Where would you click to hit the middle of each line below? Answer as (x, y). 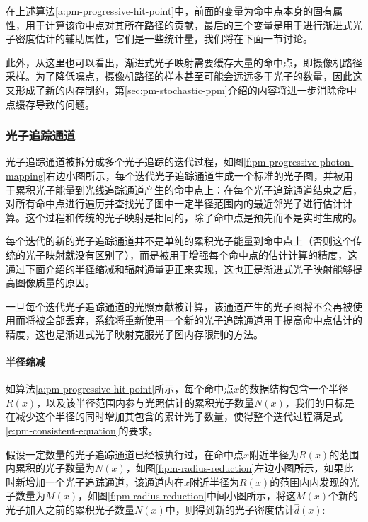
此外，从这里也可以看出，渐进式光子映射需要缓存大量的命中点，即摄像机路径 (184, 62)
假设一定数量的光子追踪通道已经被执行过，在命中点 (125, 454)
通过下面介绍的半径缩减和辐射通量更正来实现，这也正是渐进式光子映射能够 (179, 268)
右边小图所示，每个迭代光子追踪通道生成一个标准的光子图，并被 (194, 175)
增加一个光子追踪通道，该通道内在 (104, 481)
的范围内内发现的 (310, 481)
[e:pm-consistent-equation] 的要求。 (82, 430)
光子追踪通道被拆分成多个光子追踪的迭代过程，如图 (125, 162)
